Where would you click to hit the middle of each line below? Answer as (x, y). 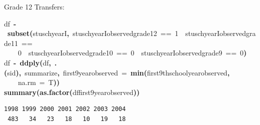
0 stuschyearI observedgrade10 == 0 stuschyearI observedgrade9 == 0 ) (132, 53)
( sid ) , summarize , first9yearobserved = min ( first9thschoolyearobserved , (117, 72)
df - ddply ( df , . (30, 62)
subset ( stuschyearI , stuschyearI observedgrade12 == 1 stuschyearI (114, 33)
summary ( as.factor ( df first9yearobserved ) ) (72, 92)
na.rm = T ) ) (39, 82)
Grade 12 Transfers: (34, 6)
